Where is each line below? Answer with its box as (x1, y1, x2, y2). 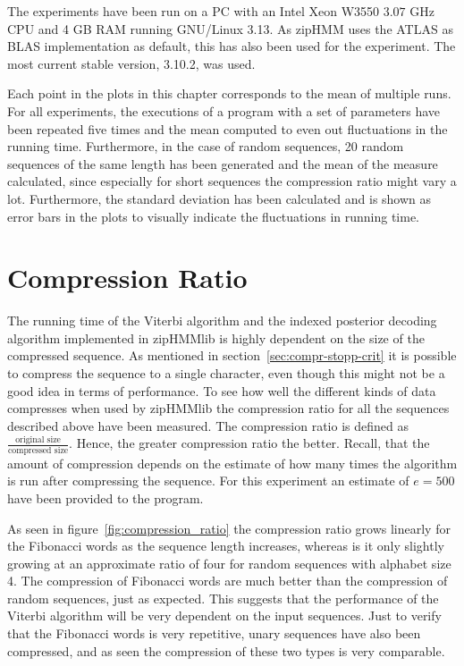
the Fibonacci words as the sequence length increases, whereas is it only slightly (7, 536, 444, 555)
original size (15, 435, 61, 445)
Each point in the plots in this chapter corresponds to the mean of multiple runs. (7, 84, 451, 103)
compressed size (8, 445, 69, 455)
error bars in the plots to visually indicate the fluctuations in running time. (7, 207, 420, 225)
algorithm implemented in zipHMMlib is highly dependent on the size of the (7, 328, 425, 347)
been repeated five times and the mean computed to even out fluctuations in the (7, 119, 448, 138)
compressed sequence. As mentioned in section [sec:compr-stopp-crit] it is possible (7, 346, 457, 365)
